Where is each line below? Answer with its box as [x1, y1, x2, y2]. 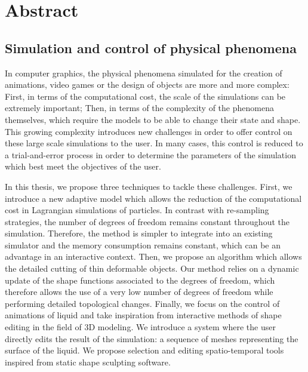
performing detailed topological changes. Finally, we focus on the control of [5, 297, 280, 309]
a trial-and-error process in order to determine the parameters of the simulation [5, 148, 296, 161]
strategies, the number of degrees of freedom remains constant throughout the [5, 215, 289, 227]
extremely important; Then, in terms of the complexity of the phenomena [5, 102, 274, 114]
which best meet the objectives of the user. [5, 160, 161, 173]
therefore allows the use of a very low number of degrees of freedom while [5, 285, 273, 298]
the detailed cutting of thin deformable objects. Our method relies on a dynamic [5, 262, 299, 275]
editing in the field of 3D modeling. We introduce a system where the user [5, 321, 276, 333]
